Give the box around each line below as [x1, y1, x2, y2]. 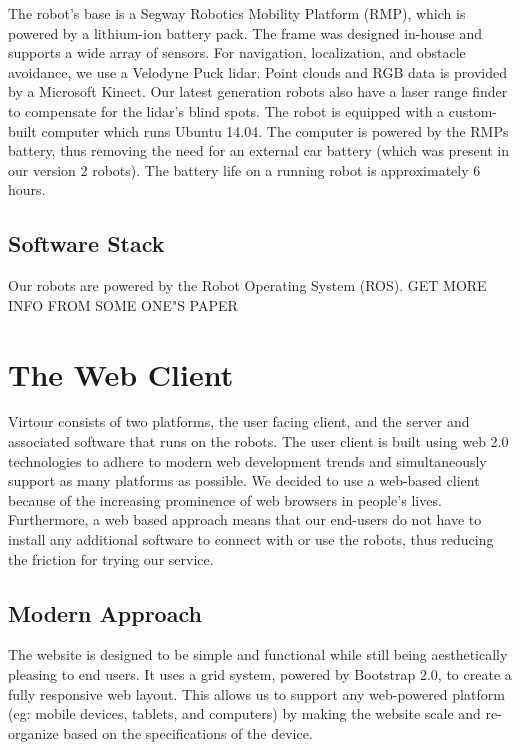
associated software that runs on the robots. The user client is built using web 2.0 [8, 431, 509, 452]
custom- [448, 100, 498, 121]
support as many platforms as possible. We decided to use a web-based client [8, 470, 480, 491]
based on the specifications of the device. [63, 722, 313, 743]
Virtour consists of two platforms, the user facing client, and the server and [8, 411, 470, 432]
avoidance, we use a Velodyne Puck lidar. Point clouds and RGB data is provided [8, 61, 507, 82]
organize [8, 722, 59, 743]
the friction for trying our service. [8, 548, 214, 569]
